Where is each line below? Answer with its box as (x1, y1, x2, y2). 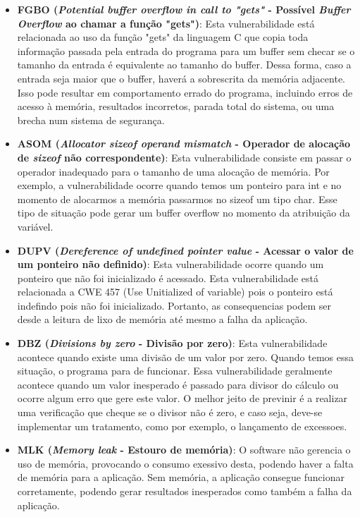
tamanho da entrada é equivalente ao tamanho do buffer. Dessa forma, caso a (17, 57, 352, 72)
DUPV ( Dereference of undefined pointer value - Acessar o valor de (17, 243, 354, 257)
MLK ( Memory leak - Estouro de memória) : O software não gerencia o (17, 442, 351, 457)
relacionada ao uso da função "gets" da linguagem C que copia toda (17, 30, 309, 44)
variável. (17, 219, 54, 233)
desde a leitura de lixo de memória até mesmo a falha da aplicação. (17, 312, 308, 327)
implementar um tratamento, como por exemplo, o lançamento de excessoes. (17, 418, 347, 433)
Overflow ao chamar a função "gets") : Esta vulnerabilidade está (17, 16, 315, 30)
